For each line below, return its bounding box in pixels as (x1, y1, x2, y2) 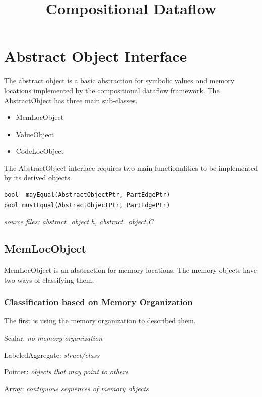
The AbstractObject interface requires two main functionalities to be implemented (4, 162, 258, 173)
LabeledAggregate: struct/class (4, 349, 100, 360)
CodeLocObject (16, 146, 64, 156)
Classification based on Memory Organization (4, 296, 193, 308)
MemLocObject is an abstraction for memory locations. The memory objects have (4, 264, 257, 275)
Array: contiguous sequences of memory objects (4, 383, 149, 393)
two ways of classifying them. (4, 274, 94, 285)
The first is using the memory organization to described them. (4, 315, 196, 326)
